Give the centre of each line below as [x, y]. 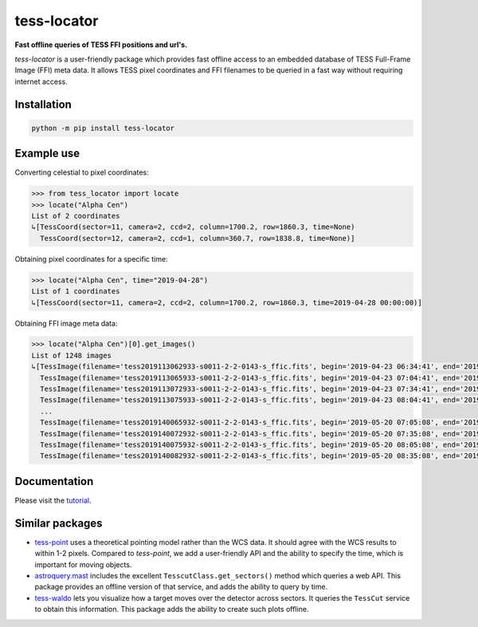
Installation [43, 104]
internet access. [41, 81]
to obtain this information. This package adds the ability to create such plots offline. [172, 609]
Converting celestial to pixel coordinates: [82, 172]
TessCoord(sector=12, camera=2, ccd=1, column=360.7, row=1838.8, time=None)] [198, 238]
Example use [47, 154]
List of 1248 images [71, 355]
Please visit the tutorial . [53, 500]
